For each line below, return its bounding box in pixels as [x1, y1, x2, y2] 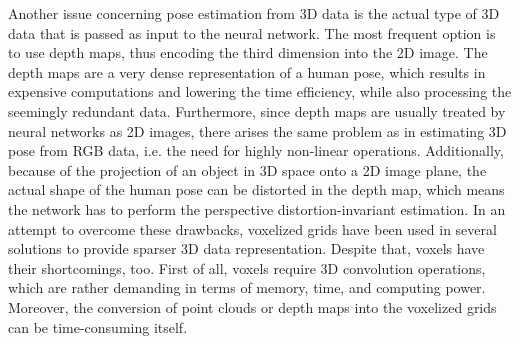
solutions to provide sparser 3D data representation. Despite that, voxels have [8, 238, 485, 259]
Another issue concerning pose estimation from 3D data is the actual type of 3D [8, 3, 500, 23]
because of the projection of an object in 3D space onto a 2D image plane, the [8, 159, 487, 180]
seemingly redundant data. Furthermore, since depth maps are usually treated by [8, 100, 506, 121]
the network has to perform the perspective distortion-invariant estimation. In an [8, 198, 506, 219]
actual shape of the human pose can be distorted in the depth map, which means [8, 179, 505, 200]
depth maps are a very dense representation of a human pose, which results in [8, 61, 486, 82]
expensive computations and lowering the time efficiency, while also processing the [8, 81, 512, 102]
